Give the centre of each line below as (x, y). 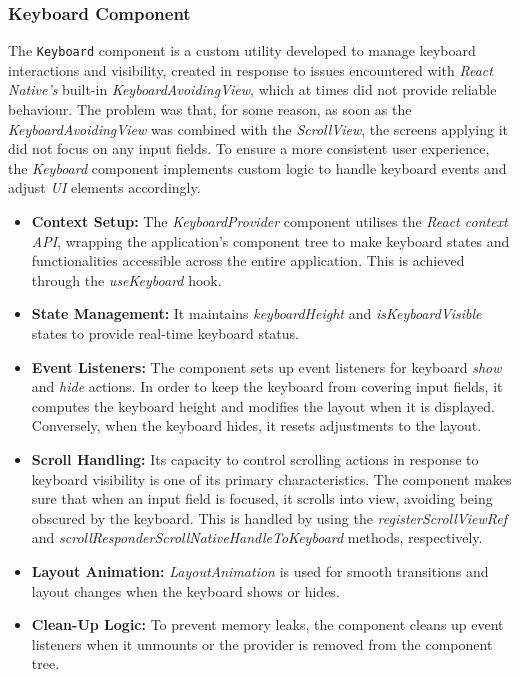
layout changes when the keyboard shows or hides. (185, 590)
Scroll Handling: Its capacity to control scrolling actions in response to (255, 458)
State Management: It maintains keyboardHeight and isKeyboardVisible (256, 313)
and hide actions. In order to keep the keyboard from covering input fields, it (267, 386)
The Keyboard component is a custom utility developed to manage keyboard (242, 50)
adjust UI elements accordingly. (104, 187)
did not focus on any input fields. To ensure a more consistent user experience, (249, 148)
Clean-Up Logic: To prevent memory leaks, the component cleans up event (267, 624)
